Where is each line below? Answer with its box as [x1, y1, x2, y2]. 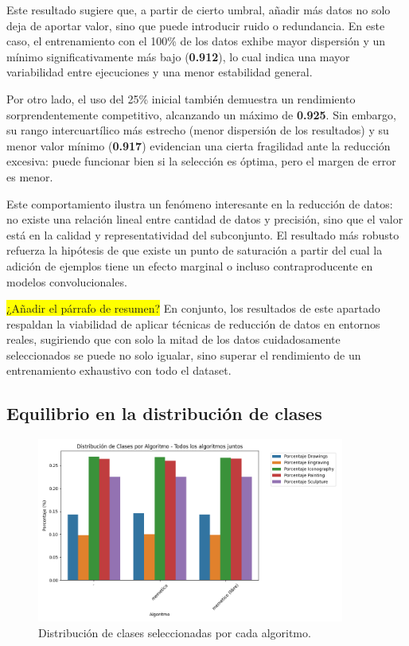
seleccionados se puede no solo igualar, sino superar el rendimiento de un [6, 346, 361, 363]
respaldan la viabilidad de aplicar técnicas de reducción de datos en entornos [6, 315, 380, 332]
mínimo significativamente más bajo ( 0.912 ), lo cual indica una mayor [6, 48, 350, 64]
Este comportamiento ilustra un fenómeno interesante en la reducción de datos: [6, 195, 393, 212]
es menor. [6, 168, 53, 185]
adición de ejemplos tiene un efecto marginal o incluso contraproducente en [6, 257, 373, 274]
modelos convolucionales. [6, 273, 127, 290]
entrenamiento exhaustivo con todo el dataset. [6, 362, 232, 379]
